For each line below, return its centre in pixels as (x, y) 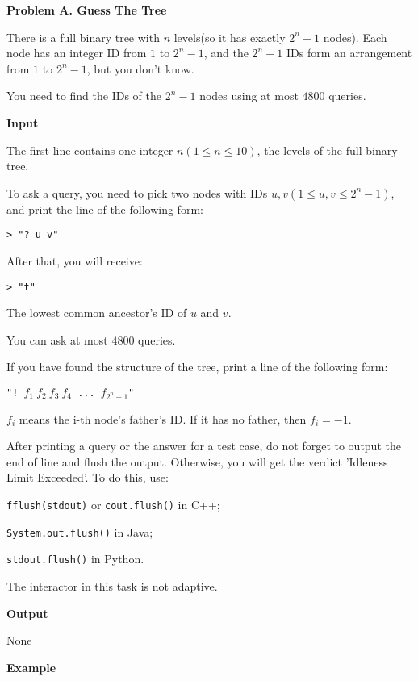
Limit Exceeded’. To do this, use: (88, 477)
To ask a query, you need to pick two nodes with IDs (137, 192)
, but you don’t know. (140, 68)
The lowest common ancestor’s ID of (97, 313)
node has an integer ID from (77, 53)
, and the (226, 53)
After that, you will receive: (75, 261)
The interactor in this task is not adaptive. (112, 586)
